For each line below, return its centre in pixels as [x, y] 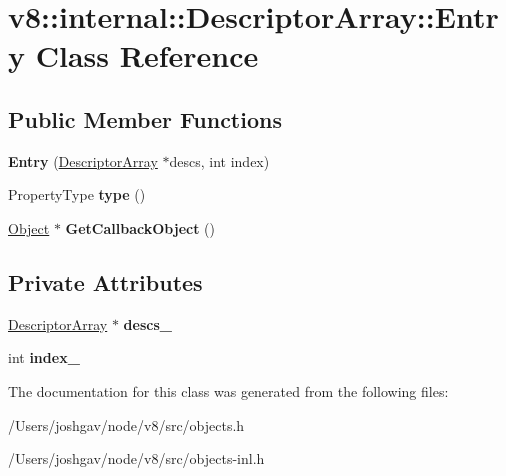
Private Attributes [105, 281]
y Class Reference [133, 55]
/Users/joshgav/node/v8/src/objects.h [126, 424]
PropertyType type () [77, 194]
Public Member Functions [145, 118]
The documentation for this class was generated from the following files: [228, 390]
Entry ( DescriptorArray [83, 160]
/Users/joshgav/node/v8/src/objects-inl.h [136, 458]
